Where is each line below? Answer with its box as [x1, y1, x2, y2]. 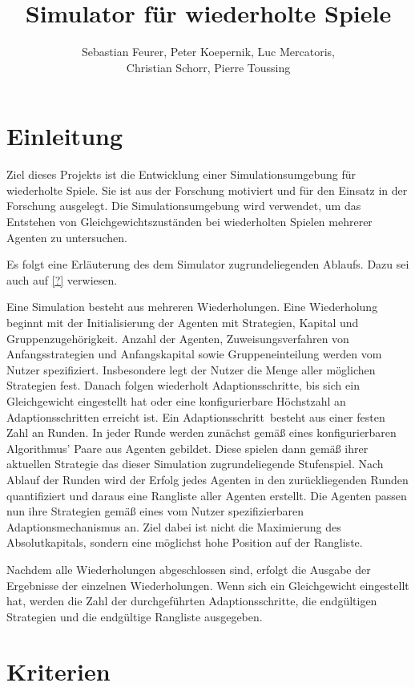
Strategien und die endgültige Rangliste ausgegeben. [6, 608, 263, 624]
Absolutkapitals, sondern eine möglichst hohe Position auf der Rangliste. [6, 534, 363, 551]
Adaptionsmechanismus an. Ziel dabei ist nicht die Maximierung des [6, 518, 341, 535]
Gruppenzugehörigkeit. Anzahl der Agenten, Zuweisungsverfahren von [6, 329, 349, 346]
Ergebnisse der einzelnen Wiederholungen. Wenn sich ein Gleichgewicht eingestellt [6, 576, 409, 593]
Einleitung [6, 119, 123, 152]
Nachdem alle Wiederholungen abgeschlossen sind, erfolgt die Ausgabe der [6, 560, 371, 577]
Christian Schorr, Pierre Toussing [126, 59, 291, 75]
